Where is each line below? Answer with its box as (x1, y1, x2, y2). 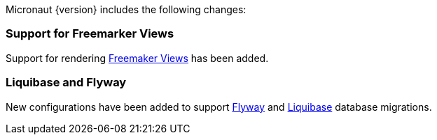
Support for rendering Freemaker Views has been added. (6, 52, 269, 64)
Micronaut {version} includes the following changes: (6, 3, 247, 15)
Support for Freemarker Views (6, 26, 174, 41)
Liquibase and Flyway (6, 75, 127, 90)
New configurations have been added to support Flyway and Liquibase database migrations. (6, 100, 432, 113)
